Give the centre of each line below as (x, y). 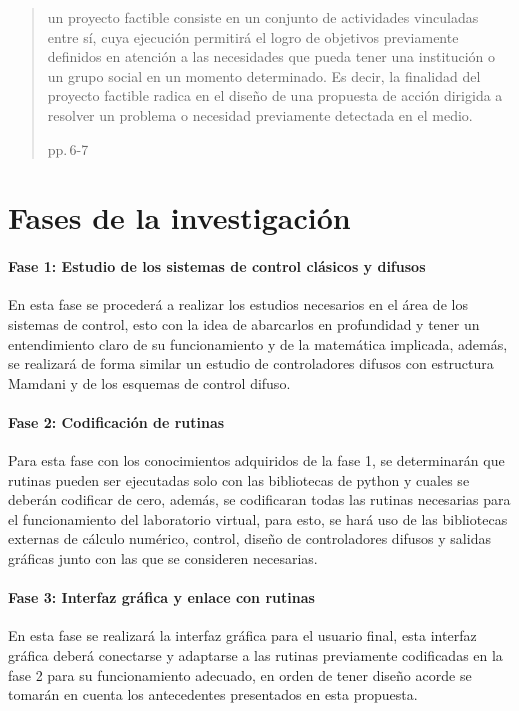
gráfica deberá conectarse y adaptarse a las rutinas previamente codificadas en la (255, 655)
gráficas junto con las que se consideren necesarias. (163, 558)
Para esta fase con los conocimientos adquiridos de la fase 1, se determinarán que (256, 460)
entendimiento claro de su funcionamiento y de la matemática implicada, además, (258, 343)
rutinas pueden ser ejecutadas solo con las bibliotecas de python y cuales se (239, 479)
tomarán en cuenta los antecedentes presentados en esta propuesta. (213, 694)
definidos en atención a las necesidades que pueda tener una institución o (271, 56)
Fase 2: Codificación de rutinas (116, 421)
